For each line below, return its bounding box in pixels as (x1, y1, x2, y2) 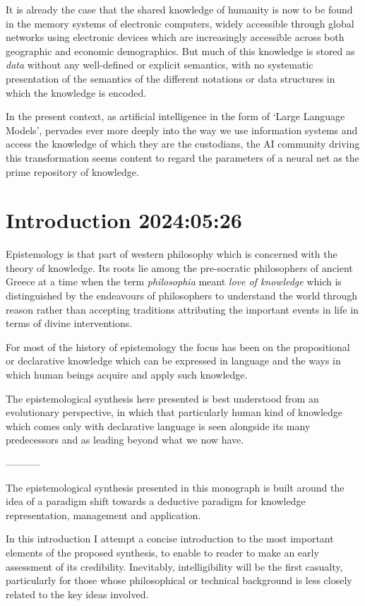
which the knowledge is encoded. (6, 85, 147, 100)
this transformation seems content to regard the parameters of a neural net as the (6, 150, 359, 165)
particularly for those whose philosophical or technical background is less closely (6, 573, 352, 588)
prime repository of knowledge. (6, 164, 139, 179)
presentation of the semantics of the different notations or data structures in (6, 71, 335, 85)
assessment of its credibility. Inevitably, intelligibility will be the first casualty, (6, 559, 343, 574)
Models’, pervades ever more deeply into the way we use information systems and (6, 122, 358, 137)
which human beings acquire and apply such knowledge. (6, 367, 248, 381)
